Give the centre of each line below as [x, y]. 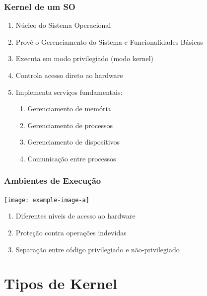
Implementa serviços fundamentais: [69, 92]
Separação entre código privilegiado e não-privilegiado [98, 249]
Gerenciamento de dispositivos [74, 142]
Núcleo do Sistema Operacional [63, 25]
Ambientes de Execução [53, 181]
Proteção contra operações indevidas [71, 233]
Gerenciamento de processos [70, 125]
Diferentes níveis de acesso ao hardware [75, 216]
